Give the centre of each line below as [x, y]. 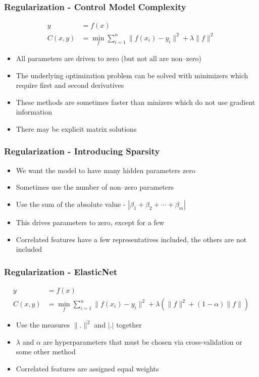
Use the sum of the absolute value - [71, 204]
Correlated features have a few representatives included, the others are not [131, 239]
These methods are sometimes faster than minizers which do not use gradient [136, 102]
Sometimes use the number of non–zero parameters [95, 187]
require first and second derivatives [70, 85]
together [129, 325]
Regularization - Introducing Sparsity [82, 151]
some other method [46, 352]
